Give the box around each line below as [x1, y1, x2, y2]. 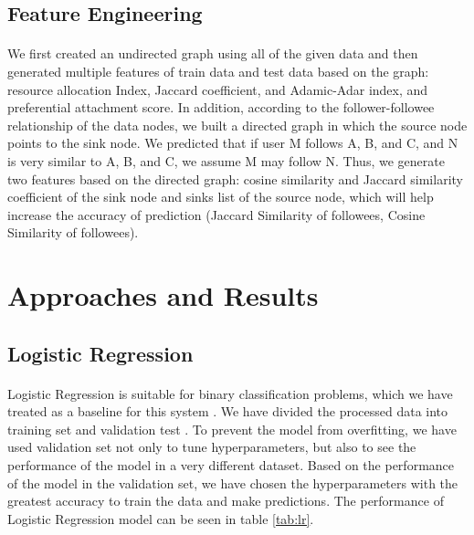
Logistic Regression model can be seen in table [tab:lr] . [7, 509, 314, 528]
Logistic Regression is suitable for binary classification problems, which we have [7, 383, 453, 403]
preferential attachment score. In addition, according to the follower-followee [7, 98, 435, 117]
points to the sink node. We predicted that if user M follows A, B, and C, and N [7, 133, 458, 152]
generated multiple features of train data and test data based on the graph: [7, 61, 429, 80]
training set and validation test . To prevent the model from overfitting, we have [7, 419, 457, 438]
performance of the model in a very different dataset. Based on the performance [7, 456, 455, 475]
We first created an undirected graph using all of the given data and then [7, 44, 418, 63]
